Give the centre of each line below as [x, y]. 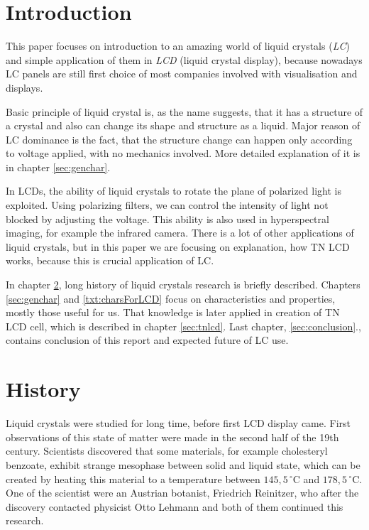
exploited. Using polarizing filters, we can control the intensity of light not [167, 205]
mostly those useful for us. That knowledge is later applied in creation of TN [173, 312]
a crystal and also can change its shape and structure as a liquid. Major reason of [183, 125]
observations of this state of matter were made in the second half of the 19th [172, 437]
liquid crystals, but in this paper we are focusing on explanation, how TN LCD [178, 246]
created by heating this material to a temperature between [133, 478]
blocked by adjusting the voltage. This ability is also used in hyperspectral [167, 218]
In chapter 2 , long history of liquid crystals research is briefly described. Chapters [183, 285]
